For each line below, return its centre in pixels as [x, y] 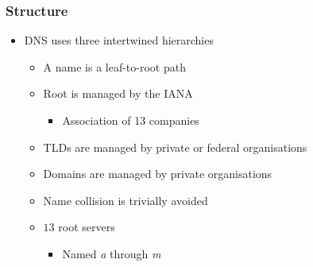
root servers [87, 227]
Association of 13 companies [131, 120]
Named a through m [112, 253]
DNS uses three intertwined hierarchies [119, 40]
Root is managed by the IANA [118, 93]
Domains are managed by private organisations [158, 174]
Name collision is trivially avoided [126, 200]
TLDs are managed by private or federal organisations [175, 147]
